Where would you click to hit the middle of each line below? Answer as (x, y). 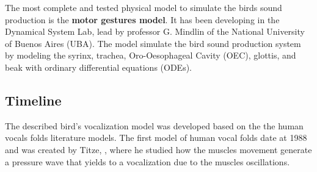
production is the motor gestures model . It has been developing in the (142, 19)
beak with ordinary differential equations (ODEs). (98, 67)
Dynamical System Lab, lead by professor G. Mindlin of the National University (155, 31)
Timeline (33, 100)
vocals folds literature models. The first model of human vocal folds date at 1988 (156, 138)
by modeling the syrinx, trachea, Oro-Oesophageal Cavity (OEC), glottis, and (151, 55)
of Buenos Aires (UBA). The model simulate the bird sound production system (153, 43)
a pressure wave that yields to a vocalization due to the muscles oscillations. (148, 161)
